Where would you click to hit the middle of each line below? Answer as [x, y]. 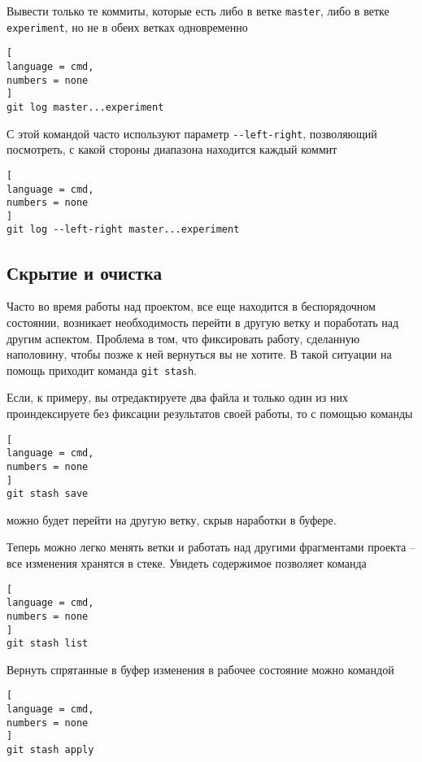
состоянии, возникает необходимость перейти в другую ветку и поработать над [203, 322]
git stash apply [50, 750]
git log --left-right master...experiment [123, 230]
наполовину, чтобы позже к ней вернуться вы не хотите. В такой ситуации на [199, 354]
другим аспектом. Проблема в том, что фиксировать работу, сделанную [183, 338]
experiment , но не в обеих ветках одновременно [127, 26]
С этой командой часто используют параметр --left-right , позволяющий [192, 133]
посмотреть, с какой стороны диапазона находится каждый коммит [172, 149]
